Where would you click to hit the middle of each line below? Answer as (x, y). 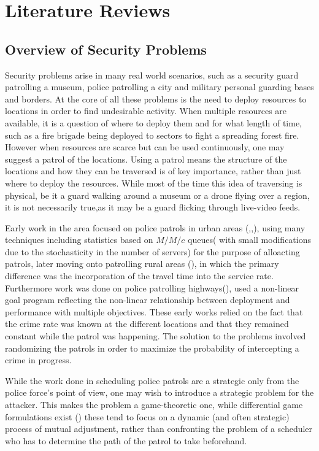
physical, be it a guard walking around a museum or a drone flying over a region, (157, 195)
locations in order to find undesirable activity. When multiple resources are (146, 111)
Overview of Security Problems (106, 49)
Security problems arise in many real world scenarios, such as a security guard (152, 75)
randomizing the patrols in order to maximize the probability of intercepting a (152, 348)
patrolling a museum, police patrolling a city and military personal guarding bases (159, 87)
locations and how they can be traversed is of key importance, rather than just (153, 171)
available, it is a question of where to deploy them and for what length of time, (154, 122)
